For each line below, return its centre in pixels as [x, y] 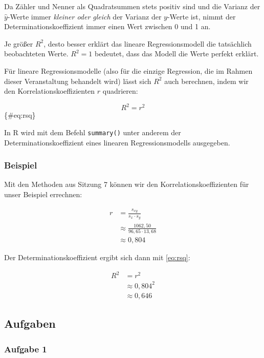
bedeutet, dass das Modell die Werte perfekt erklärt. [177, 54]
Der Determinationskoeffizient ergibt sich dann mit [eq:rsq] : [97, 257]
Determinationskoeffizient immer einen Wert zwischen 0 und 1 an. [107, 26]
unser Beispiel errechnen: [43, 194]
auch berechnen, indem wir [206, 81]
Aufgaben [30, 323]
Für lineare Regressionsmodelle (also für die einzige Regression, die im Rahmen [128, 70]
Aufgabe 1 [26, 349]
